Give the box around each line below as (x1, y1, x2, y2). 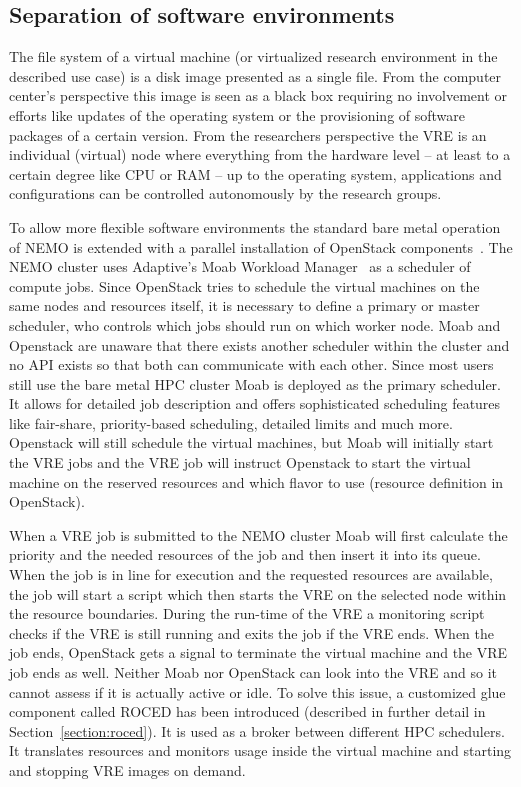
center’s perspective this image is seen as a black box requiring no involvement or (9, 85, 507, 106)
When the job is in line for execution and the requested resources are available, (9, 564, 493, 585)
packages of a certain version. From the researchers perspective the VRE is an (9, 124, 487, 145)
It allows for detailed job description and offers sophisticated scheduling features (9, 393, 501, 414)
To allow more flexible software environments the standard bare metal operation (9, 216, 501, 237)
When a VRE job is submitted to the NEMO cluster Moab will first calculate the (9, 524, 508, 545)
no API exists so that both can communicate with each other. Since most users (9, 354, 494, 375)
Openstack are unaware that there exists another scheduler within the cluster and (9, 334, 510, 355)
